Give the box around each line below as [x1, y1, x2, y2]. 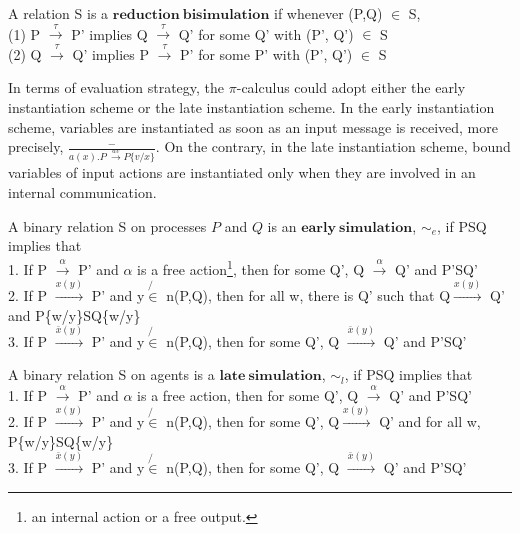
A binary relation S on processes [8, 215, 207, 236]
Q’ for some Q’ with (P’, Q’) [178, 23, 354, 44]
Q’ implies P [72, 43, 150, 64]
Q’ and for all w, [379, 411, 481, 432]
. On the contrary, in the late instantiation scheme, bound [155, 136, 511, 157]
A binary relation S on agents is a [8, 364, 215, 385]
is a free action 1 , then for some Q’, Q [137, 255, 365, 279]
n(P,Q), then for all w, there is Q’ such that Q [166, 284, 451, 305]
